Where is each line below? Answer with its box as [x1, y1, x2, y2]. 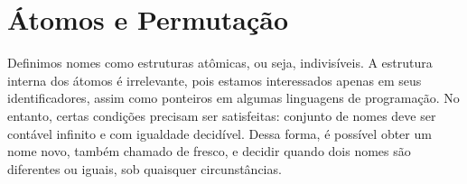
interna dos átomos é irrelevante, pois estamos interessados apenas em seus [7, 70, 422, 89]
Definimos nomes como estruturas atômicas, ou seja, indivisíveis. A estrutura [7, 53, 433, 72]
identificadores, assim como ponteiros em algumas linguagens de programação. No [7, 88, 460, 107]
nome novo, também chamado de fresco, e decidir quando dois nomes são [7, 142, 411, 161]
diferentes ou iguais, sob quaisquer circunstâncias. [7, 159, 282, 178]
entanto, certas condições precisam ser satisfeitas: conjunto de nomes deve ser [7, 106, 436, 124]
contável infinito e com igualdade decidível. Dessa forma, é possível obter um [7, 124, 432, 143]
